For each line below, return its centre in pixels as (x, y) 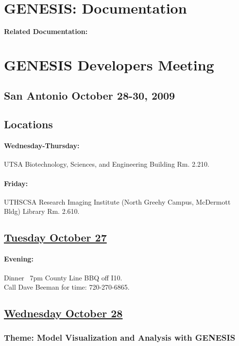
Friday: (16, 183)
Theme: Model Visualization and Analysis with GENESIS (120, 337)
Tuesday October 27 (55, 237)
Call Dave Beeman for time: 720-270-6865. (67, 287)
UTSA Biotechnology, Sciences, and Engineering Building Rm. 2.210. (107, 164)
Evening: (19, 259)
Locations (28, 124)
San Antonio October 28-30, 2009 (90, 95)
